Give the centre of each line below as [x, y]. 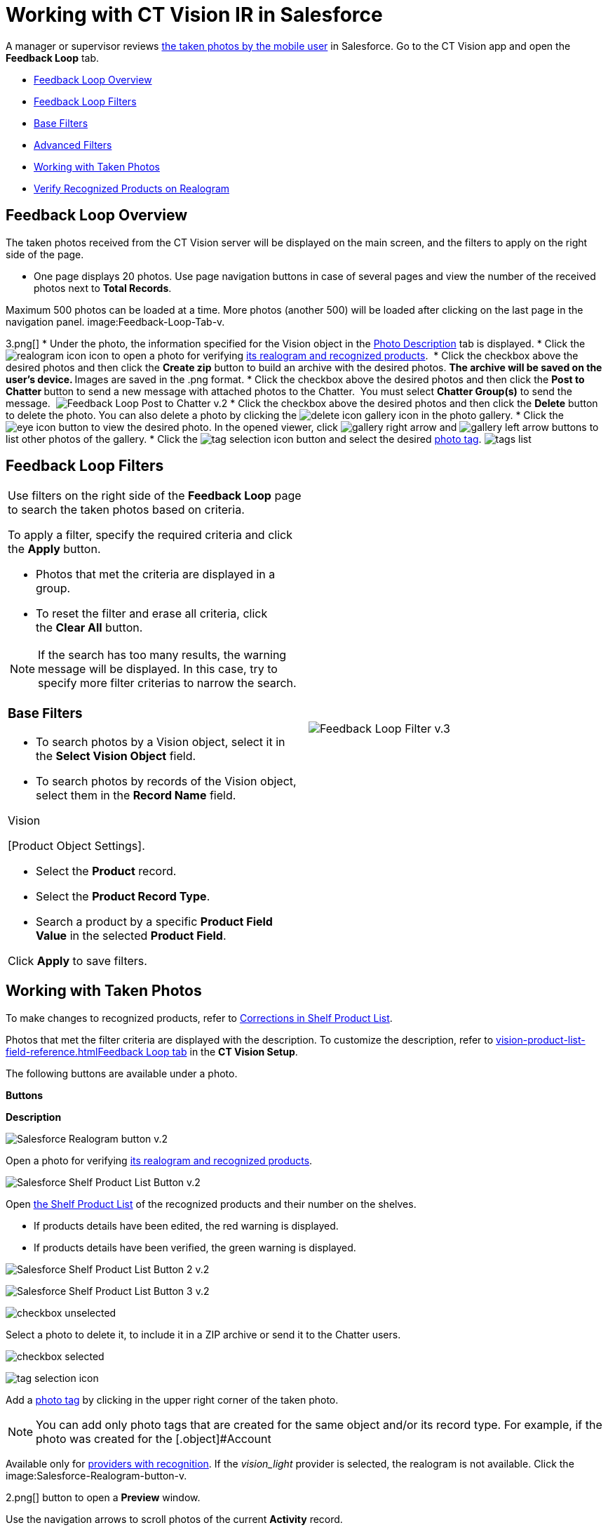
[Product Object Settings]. [76, 845]
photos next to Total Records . [103, 288]
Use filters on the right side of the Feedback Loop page [155, 496]
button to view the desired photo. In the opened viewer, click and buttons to [329, 427]
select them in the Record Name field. [136, 795]
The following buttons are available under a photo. [122, 1073]
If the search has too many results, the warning [162, 655]
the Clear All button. [89, 628]
